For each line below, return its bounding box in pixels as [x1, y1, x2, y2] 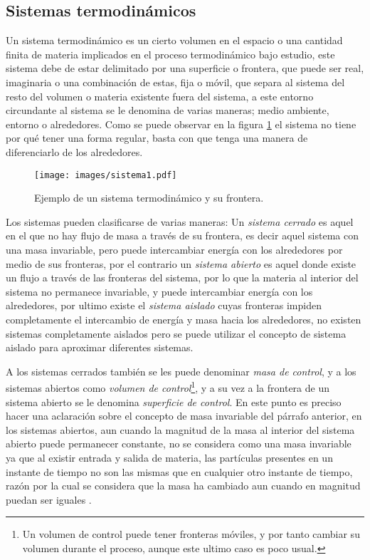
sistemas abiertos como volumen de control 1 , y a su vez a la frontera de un [6, 378, 329, 395]
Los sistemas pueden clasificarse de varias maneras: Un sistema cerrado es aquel [6, 214, 354, 229]
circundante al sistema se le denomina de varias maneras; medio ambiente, [6, 103, 329, 118]
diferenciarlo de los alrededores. [6, 144, 143, 159]
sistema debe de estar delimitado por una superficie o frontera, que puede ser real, [6, 61, 364, 76]
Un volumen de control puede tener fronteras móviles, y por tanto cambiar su [22, 527, 360, 541]
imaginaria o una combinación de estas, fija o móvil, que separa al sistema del [6, 74, 345, 89]
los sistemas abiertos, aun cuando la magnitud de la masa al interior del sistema [6, 422, 355, 437]
